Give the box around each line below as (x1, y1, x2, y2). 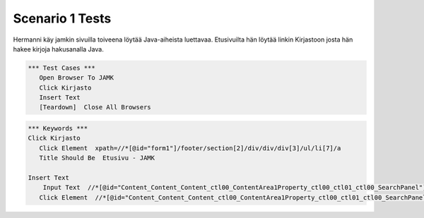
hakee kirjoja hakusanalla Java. (13, 44, 104, 53)
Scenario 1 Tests (13, 11, 112, 26)
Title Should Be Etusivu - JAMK (39, 154, 155, 162)
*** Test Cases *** (28, 63, 95, 72)
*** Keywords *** (28, 124, 88, 133)
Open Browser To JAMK (39, 74, 114, 82)
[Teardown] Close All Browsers (39, 103, 151, 111)
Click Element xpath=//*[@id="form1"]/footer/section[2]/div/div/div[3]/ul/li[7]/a (39, 144, 341, 152)
